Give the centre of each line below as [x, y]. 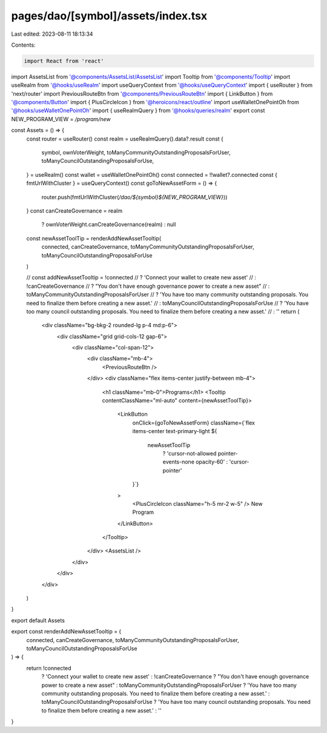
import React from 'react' [64, 61]
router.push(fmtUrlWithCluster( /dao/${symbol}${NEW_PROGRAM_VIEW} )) [134, 197]
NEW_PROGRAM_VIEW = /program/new [61, 119]
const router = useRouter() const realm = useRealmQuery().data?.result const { [125, 139]
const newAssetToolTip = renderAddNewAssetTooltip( [94, 238]
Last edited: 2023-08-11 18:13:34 [52, 34]
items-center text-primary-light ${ [175, 431]
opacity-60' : [212, 462]
